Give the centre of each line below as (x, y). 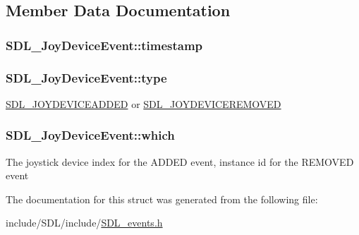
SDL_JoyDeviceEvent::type (86, 77)
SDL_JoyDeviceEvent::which (90, 135)
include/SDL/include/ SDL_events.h (84, 223)
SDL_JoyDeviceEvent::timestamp (104, 45)
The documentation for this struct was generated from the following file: (162, 199)
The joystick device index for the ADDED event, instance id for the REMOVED (180, 161)
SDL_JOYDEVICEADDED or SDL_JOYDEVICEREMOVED (144, 103)
